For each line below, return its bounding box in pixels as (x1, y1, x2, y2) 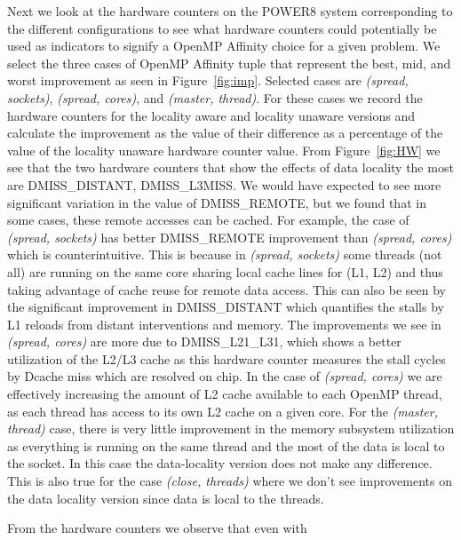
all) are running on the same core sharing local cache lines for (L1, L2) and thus (7, 262, 443, 281)
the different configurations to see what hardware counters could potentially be (7, 19, 437, 37)
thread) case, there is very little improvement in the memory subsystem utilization (7, 419, 455, 438)
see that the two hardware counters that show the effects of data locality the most (7, 158, 454, 177)
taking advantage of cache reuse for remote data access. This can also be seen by (7, 280, 446, 298)
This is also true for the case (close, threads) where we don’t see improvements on (7, 472, 452, 490)
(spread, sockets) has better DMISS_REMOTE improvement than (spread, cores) (7, 227, 452, 246)
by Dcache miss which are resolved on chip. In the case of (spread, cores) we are (7, 367, 442, 385)
